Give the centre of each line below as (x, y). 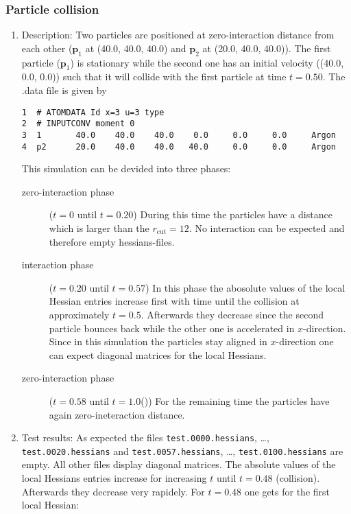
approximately (79, 314)
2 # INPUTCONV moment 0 (78, 124)
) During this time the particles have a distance (233, 214)
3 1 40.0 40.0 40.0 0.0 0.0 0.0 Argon (179, 135)
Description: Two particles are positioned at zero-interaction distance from (178, 35)
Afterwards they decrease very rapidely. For (113, 491)
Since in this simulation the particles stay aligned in (158, 341)
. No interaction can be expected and (267, 228)
